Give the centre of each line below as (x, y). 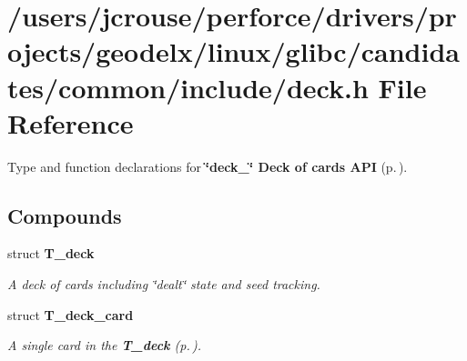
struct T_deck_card (71, 314)
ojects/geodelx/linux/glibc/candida (233, 51)
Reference (71, 122)
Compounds (65, 215)
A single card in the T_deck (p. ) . (105, 345)
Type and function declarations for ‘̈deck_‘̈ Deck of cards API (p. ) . (208, 166)
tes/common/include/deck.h (188, 87)
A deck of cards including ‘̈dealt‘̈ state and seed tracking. (164, 284)
